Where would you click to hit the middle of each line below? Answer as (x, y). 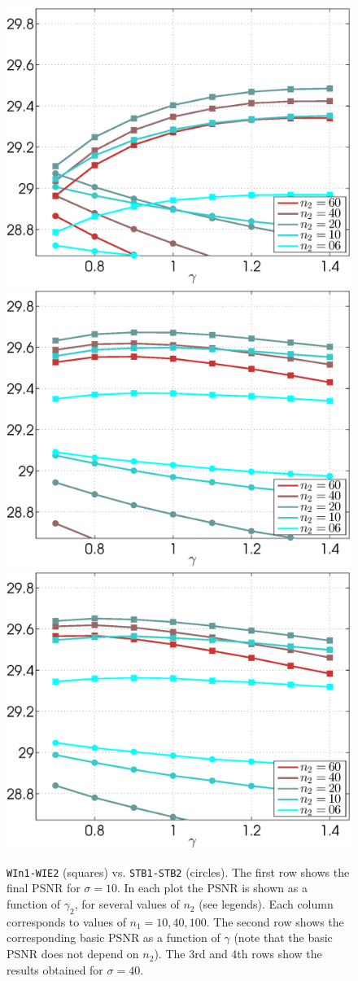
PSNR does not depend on (73, 954)
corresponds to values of (66, 921)
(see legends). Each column (266, 904)
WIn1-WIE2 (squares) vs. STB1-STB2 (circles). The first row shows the (178, 872)
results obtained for (55, 969)
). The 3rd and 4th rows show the (238, 954)
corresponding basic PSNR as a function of (114, 937)
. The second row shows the (275, 921)
